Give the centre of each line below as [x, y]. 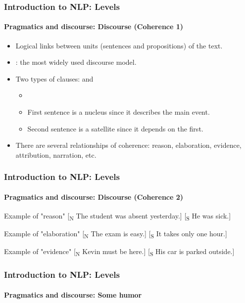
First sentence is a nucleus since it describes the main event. [119, 112]
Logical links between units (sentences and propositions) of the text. [119, 45]
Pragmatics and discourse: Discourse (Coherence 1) [94, 26]
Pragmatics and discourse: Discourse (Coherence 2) [94, 196]
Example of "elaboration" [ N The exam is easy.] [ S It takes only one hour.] [116, 234]
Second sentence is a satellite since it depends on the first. [115, 128]
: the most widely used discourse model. [76, 62]
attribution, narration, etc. [56, 154]
